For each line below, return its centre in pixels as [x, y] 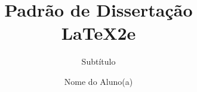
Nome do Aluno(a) [98, 81]
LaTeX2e [98, 33]
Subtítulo [98, 61]
